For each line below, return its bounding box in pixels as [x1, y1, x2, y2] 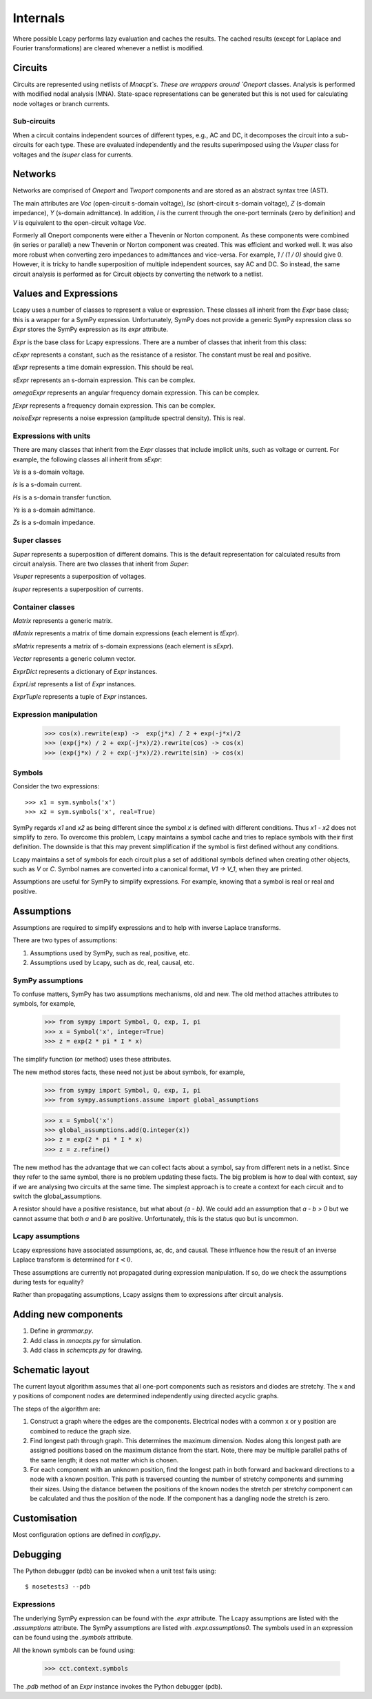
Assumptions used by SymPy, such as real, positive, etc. [30, 948, 190, 957]
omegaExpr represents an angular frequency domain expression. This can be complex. [12, 388, 260, 397]
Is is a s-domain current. [12, 480, 82, 489]
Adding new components [12, 1309, 123, 1320]
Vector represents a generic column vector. [12, 655, 136, 663]
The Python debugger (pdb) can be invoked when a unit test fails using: [12, 1567, 216, 1576]
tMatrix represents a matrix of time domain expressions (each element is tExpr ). [12, 629, 239, 637]
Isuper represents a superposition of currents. [12, 585, 144, 593]
